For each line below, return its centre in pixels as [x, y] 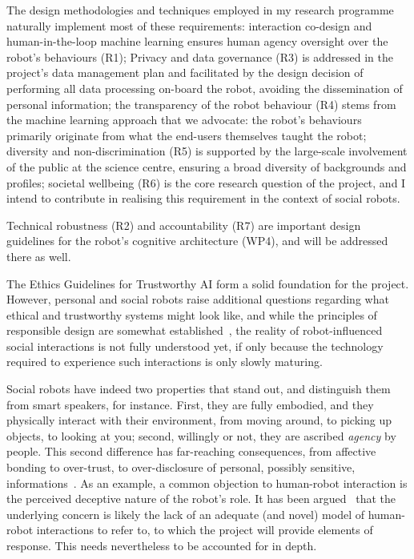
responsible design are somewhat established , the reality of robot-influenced [195, 330]
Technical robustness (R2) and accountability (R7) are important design [184, 225]
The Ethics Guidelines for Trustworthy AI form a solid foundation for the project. [208, 283]
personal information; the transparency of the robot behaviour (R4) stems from [201, 104]
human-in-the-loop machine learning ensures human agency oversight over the [197, 41]
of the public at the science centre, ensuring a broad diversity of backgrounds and [207, 166]
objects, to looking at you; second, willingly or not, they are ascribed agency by [201, 435]
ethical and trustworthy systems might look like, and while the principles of [192, 314]
